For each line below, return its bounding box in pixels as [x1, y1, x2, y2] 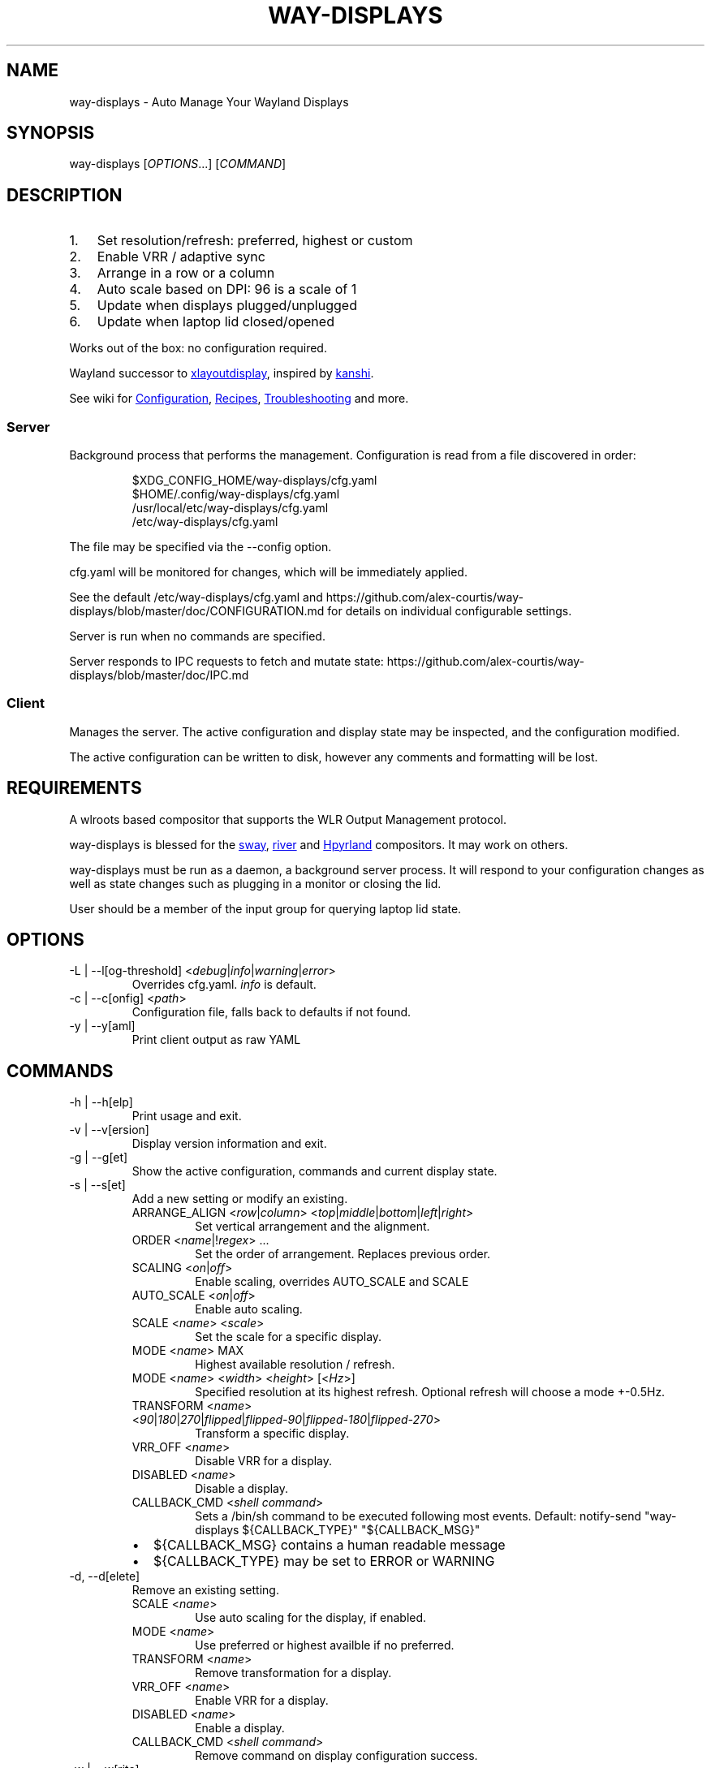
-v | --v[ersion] [69, 1123, 149, 1137]
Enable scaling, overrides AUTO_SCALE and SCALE [195, 1274, 469, 1289]
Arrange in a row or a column [97, 265, 275, 282]
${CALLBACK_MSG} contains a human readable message [153, 1537, 506, 1554]
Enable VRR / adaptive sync [97, 248, 265, 265]
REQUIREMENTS [6, 778, 142, 799]
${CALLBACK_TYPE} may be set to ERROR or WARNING [153, 1553, 495, 1570]
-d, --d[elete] [69, 1569, 140, 1584]
